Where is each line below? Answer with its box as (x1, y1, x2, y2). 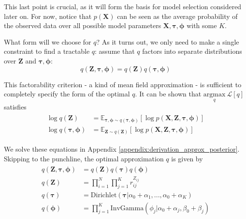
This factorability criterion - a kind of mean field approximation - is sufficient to (4, 79, 242, 89)
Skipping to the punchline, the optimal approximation (4, 153, 164, 163)
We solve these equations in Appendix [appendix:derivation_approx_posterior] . (4, 144, 240, 154)
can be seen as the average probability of (117, 11, 238, 21)
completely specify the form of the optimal (4, 89, 130, 99)
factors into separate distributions (142, 46, 242, 56)
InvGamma (110, 204, 144, 212)
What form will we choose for (4, 36, 91, 47)
